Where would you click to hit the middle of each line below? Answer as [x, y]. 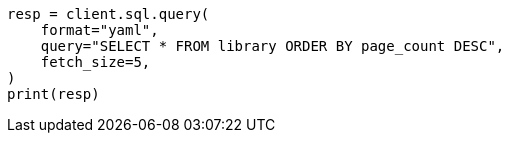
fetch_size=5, [95, 62]
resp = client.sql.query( [108, 14]
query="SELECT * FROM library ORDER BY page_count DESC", [272, 46]
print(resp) [53, 94]
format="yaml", [99, 30]
